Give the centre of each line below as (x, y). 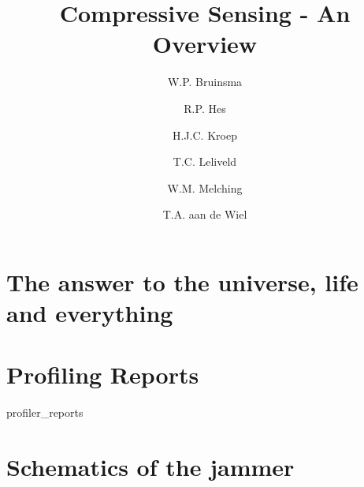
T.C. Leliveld (205, 161)
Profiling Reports (103, 375)
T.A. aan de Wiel (205, 214)
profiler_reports (45, 412)
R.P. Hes (205, 108)
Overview (205, 44)
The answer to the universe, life (182, 281)
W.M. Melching (205, 187)
